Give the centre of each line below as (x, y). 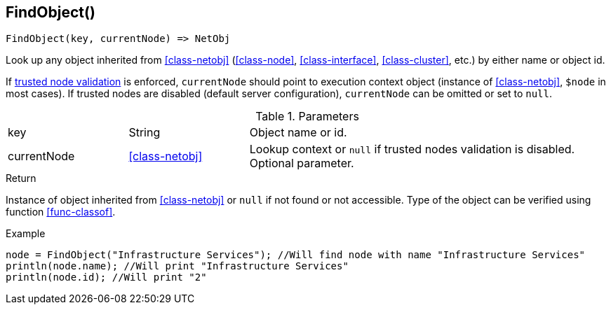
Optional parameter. (302, 163)
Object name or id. (298, 133)
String (145, 133)
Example (26, 234)
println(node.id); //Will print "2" (106, 277)
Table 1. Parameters (307, 117)
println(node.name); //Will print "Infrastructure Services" (177, 266)
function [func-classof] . (61, 212)
